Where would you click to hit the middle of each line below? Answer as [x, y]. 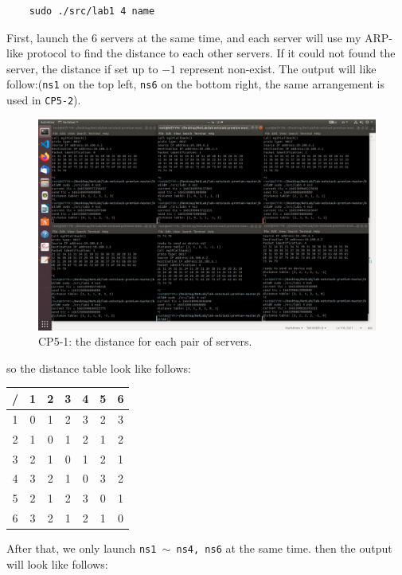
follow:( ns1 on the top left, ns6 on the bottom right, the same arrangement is [195, 84]
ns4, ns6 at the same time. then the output [284, 548]
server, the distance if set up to [82, 68]
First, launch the [47, 37]
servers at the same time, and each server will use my [231, 37]
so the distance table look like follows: [99, 368]
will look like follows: [57, 563]
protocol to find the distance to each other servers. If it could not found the [211, 53]
